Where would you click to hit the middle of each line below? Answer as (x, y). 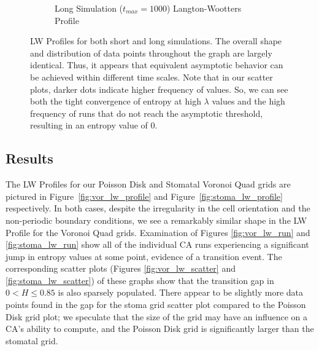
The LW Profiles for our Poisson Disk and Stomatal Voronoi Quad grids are (148, 184)
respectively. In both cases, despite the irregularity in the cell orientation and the (158, 208)
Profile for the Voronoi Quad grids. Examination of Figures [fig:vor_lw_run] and (158, 232)
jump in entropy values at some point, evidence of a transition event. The (144, 256)
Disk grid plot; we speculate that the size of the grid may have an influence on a (157, 316)
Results (29, 158)
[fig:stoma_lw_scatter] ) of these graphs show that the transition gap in (140, 280)
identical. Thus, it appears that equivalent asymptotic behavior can (157, 65)
